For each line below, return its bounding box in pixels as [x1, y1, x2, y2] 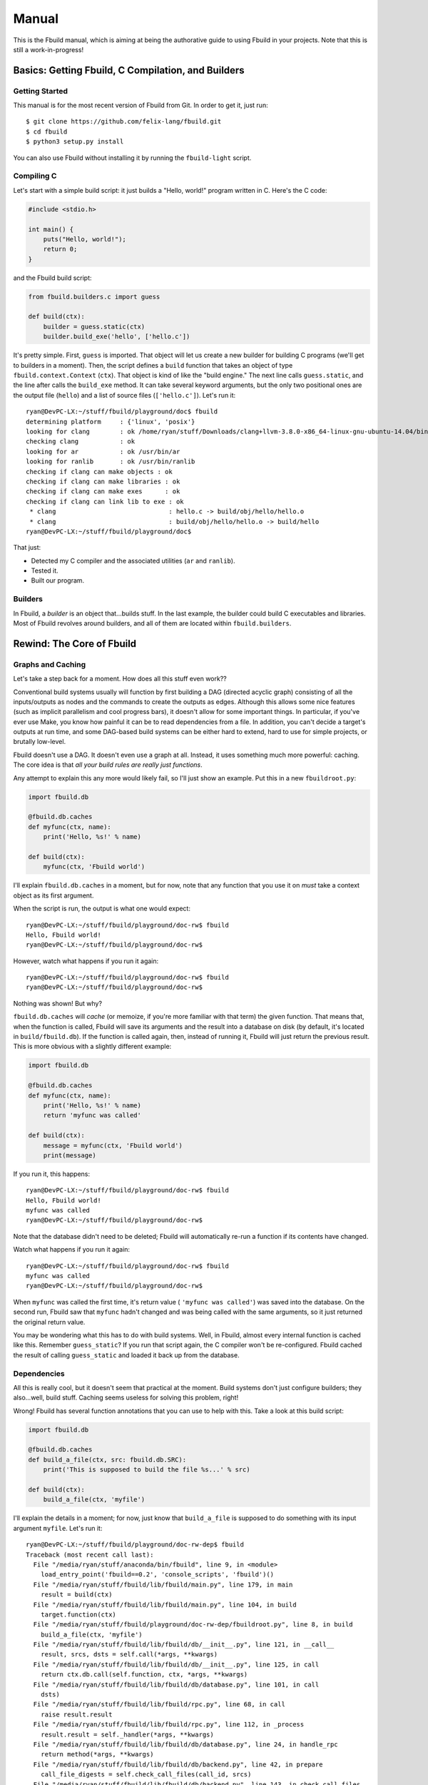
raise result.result [40, 1710, 113, 1719]
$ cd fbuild [26, 127, 68, 136]
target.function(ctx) [40, 1610, 117, 1619]
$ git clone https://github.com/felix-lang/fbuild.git [26, 118, 222, 126]
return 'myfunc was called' [43, 1111, 142, 1120]
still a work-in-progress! [13, 45, 84, 54]
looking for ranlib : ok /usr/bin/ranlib [26, 458, 195, 466]
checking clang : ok [26, 438, 136, 446]
